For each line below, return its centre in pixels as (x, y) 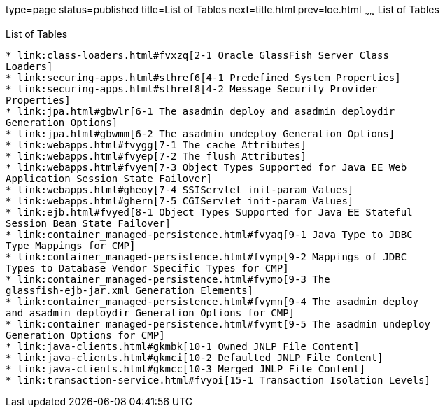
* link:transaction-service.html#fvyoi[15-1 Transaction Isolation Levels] (218, 380)
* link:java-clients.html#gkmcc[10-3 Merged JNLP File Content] (186, 369)
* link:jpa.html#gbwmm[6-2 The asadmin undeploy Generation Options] (200, 133)
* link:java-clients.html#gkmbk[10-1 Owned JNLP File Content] (183, 346)
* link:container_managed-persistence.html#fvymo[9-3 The (168, 279)
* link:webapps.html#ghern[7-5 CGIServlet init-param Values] (180, 201)
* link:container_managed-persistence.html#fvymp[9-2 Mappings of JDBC (206, 257)
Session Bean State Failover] (89, 223)
